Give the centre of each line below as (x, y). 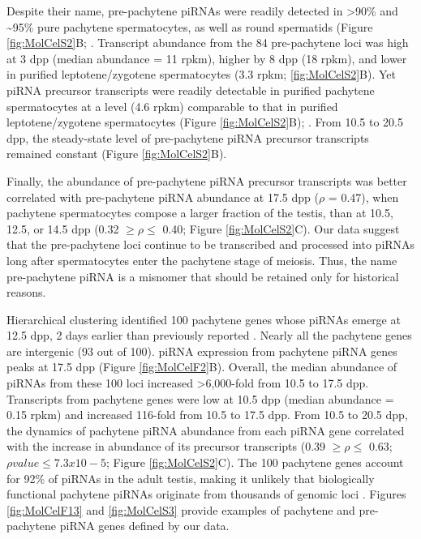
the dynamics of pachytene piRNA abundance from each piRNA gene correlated (206, 430)
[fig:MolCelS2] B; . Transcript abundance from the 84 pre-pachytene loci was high (208, 43)
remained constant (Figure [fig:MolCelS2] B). (117, 154)
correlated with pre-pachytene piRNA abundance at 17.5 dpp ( (163, 197)
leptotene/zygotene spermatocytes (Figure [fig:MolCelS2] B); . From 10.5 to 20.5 (205, 122)
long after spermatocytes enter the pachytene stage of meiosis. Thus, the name (202, 260)
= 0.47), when (363, 197)
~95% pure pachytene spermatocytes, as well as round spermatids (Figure (190, 26)
